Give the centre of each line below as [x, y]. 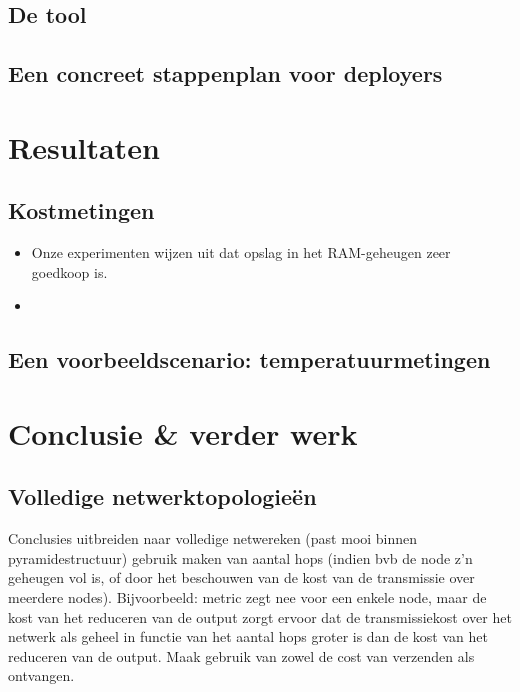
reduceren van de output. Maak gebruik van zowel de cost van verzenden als [241, 655]
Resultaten [84, 146]
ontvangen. [41, 675]
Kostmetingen [81, 210]
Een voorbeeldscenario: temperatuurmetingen [249, 359]
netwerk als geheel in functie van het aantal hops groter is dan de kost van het [248, 636]
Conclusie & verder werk [183, 432]
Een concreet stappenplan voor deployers [225, 73]
